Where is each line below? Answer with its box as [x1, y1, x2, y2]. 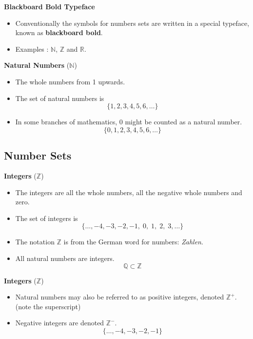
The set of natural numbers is [15, 93, 104, 103]
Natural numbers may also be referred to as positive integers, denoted [15, 292, 224, 302]
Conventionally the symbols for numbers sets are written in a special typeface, [15, 18, 250, 28]
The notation [15, 237, 55, 247]
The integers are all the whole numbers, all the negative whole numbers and [15, 187, 242, 197]
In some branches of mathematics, [15, 117, 117, 127]
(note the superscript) [15, 301, 81, 311]
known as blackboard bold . [15, 27, 103, 38]
